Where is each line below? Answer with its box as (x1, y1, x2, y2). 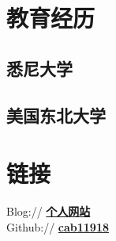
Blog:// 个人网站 (6, 203, 91, 220)
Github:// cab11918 (6, 218, 110, 235)
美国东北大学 (6, 102, 106, 127)
